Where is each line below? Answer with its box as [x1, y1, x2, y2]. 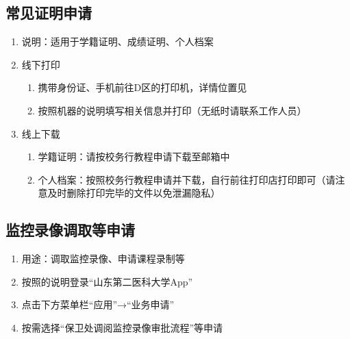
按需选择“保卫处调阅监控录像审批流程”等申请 [21, 320, 223, 334]
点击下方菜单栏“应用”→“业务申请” [21, 297, 175, 312]
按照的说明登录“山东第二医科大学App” [21, 274, 193, 288]
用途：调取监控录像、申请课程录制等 [21, 251, 185, 266]
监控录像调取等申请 [5, 219, 135, 240]
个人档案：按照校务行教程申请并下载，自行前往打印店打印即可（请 [38, 172, 336, 186]
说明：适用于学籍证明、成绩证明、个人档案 [21, 34, 214, 49]
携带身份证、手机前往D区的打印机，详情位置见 [38, 80, 247, 95]
